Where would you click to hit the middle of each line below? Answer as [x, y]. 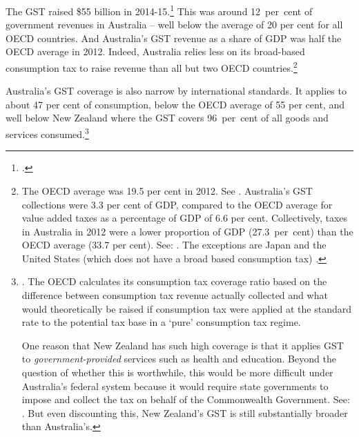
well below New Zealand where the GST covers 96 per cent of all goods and [167, 118]
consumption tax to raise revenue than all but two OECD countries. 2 [152, 67]
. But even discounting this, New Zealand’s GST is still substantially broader [185, 412]
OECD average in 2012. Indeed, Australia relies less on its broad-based [155, 51]
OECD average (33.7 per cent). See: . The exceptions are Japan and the [174, 245]
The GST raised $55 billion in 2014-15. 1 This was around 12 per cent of [159, 10]
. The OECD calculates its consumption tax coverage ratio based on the [174, 281]
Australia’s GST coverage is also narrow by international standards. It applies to [176, 91]
